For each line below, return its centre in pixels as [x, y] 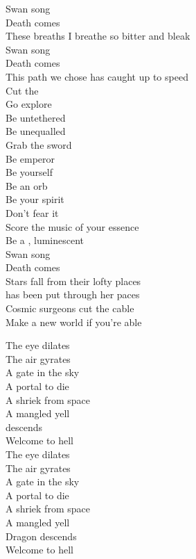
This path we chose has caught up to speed [97, 76]
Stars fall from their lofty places [73, 281]
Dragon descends [41, 536]
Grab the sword [39, 144]
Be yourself [29, 172]
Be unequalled [36, 131]
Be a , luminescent [45, 240]
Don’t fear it [32, 212]
